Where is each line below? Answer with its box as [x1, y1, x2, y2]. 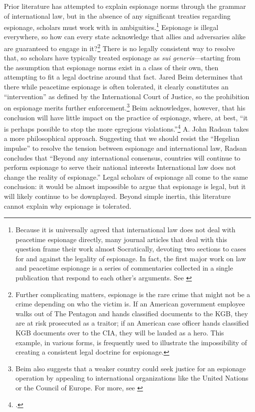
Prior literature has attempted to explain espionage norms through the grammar [4, 1, 246, 11]
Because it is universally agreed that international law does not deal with [15, 224, 236, 235]
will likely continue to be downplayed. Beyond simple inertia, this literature [4, 191, 231, 201]
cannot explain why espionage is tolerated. [4, 200, 131, 211]
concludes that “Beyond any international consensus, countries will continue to [4, 152, 241, 163]
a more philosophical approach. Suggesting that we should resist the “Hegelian [4, 133, 240, 143]
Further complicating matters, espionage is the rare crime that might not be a [15, 289, 250, 299]
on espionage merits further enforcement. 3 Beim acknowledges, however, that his [4, 101, 246, 112]
